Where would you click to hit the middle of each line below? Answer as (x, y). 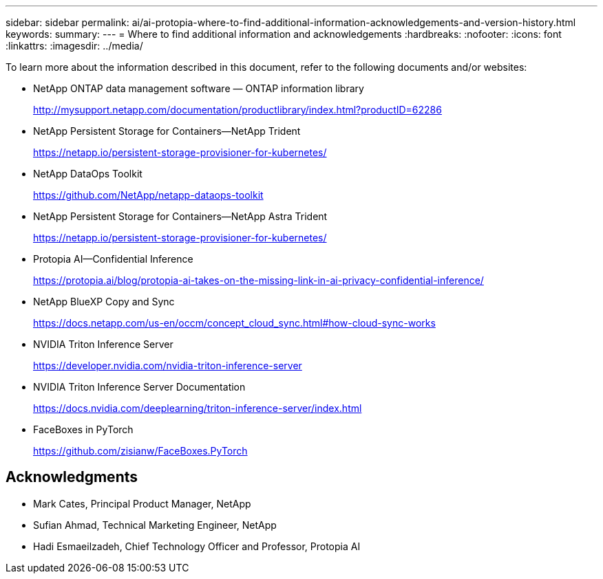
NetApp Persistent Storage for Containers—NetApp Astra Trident (180, 216)
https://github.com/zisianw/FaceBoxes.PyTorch (140, 451)
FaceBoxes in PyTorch (83, 429)
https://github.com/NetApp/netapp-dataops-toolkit (148, 195)
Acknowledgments (72, 477)
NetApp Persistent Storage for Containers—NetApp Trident (167, 131)
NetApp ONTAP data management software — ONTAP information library (199, 88)
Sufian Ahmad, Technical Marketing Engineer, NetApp (155, 525)
